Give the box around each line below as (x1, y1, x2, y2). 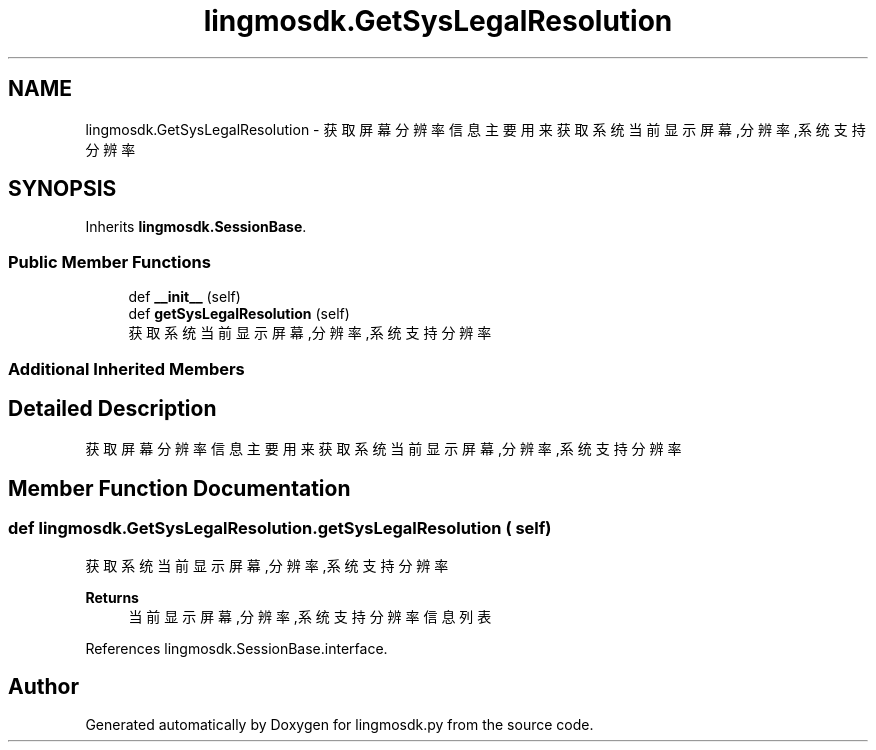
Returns (85, 588, 139, 606)
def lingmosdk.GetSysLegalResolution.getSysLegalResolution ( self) (8, 518, 552, 539)
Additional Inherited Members (8, 358, 245, 379)
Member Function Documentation (8, 475, 351, 501)
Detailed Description (8, 395, 217, 421)
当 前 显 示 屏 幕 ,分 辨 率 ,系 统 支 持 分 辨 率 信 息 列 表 (128, 607, 492, 625)
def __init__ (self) (128, 288, 241, 306)
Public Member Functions (8, 251, 211, 272)
